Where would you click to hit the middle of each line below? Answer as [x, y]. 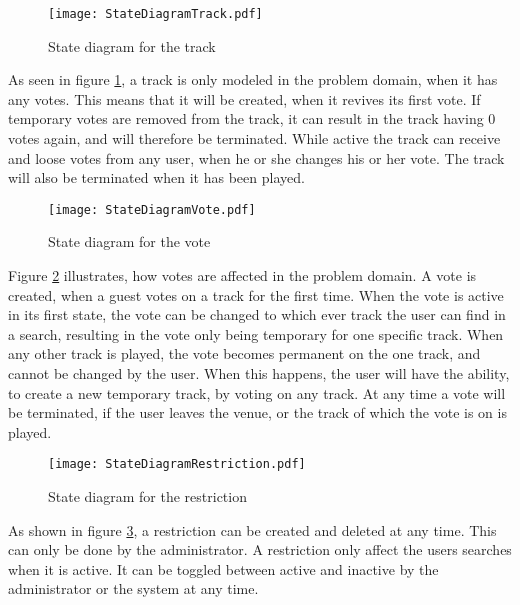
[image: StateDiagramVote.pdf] [152, 209]
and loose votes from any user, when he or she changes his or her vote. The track [256, 157]
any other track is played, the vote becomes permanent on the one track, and [244, 353]
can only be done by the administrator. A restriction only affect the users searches [260, 549]
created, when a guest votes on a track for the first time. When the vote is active [256, 294]
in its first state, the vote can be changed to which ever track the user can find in [257, 314]
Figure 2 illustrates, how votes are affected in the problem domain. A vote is [242, 275]
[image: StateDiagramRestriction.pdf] [177, 464]
